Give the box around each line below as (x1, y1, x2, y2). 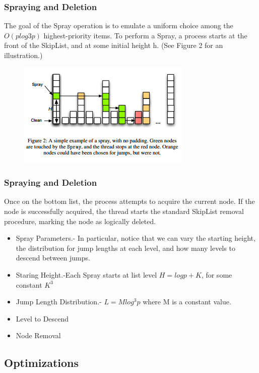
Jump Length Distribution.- (16, 296, 102, 307)
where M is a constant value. (143, 296, 231, 307)
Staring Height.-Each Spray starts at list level (16, 269, 157, 280)
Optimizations (4, 355, 79, 370)
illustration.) (4, 50, 43, 60)
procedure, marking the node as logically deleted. (4, 216, 156, 226)
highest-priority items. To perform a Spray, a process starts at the (43, 30, 247, 40)
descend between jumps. (16, 252, 90, 263)
